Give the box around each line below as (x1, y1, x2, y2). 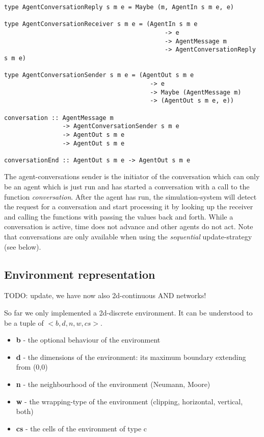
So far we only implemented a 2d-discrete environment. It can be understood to (4, 307, 253, 318)
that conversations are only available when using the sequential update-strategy (4, 231, 252, 242)
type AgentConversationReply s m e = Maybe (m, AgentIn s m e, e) (4, 4, 234, 11)
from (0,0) (16, 361, 48, 372)
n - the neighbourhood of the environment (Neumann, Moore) (16, 378, 210, 389)
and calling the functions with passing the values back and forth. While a (4, 211, 233, 222)
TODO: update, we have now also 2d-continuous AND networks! (4, 290, 206, 301)
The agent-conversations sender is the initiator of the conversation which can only (4, 171, 260, 182)
